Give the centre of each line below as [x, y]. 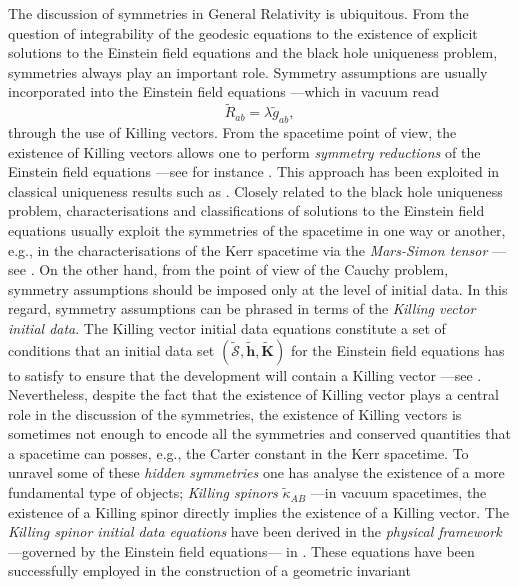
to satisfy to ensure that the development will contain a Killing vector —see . [245, 374]
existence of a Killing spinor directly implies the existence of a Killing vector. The [258, 511]
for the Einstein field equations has [397, 349]
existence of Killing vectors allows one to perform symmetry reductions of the [244, 151]
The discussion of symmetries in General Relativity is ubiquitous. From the [238, 13]
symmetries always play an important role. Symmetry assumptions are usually [248, 71]
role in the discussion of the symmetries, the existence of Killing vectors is [235, 413]
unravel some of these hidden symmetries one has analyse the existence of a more [256, 472]
